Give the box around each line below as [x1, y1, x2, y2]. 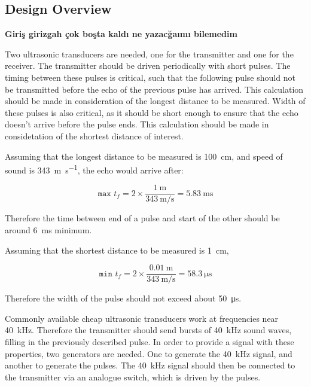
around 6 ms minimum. [5, 224, 92, 236]
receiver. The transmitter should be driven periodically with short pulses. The [5, 59, 291, 72]
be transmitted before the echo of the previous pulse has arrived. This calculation [5, 83, 304, 95]
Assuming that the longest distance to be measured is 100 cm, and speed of [5, 150, 283, 162]
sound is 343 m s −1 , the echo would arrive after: [5, 162, 184, 176]
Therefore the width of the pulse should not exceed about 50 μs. [5, 292, 242, 304]
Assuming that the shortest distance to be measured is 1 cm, [5, 243, 229, 256]
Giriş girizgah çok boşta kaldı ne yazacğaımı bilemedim [5, 28, 237, 40]
